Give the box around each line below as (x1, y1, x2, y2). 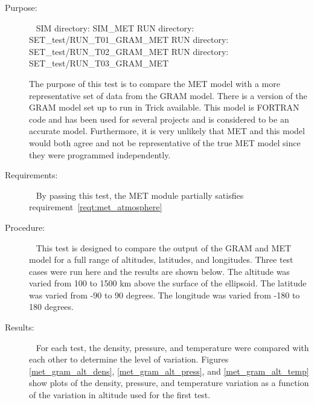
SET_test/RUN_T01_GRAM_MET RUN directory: (29, 33, 229, 46)
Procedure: (5, 221, 45, 233)
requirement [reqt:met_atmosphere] (29, 201, 162, 213)
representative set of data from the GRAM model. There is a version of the (29, 89, 307, 102)
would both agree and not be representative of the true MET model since (29, 136, 301, 149)
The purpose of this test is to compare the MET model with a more (29, 77, 280, 89)
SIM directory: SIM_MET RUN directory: (36, 21, 194, 34)
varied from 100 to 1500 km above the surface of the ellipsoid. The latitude (29, 277, 307, 289)
